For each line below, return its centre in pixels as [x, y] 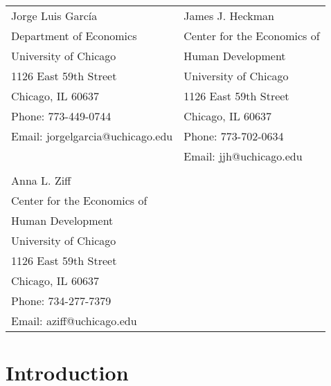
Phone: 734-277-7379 [61, 301]
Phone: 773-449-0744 [61, 116]
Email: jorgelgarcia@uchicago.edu [92, 136]
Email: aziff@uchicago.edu [74, 321]
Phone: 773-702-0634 [234, 136]
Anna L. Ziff [41, 180]
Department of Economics [74, 36]
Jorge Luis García [54, 16]
